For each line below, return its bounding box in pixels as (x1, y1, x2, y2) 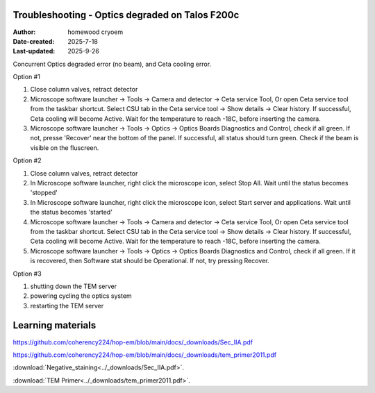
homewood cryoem (67, 28, 124, 36)
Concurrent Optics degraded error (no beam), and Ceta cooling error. (12, 60, 212, 68)
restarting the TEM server (30, 301, 104, 310)
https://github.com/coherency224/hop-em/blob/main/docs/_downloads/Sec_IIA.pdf (12, 337, 253, 346)
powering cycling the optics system (30, 292, 132, 300)
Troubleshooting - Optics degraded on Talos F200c (12, 9, 240, 21)
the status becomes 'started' (30, 208, 112, 217)
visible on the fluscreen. (30, 143, 99, 152)
